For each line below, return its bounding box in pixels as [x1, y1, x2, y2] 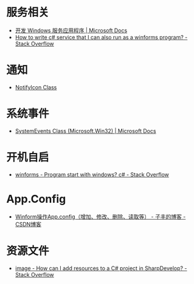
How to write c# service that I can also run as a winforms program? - [15, 33, 188, 41]
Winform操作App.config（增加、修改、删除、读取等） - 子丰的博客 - [15, 213, 186, 220]
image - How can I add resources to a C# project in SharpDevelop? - [15, 265, 187, 272]
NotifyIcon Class [15, 83, 57, 91]
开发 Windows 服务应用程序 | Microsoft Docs [15, 27, 128, 34]
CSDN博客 [15, 220, 41, 228]
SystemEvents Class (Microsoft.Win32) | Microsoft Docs [15, 127, 156, 134]
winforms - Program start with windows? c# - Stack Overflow [15, 171, 169, 178]
